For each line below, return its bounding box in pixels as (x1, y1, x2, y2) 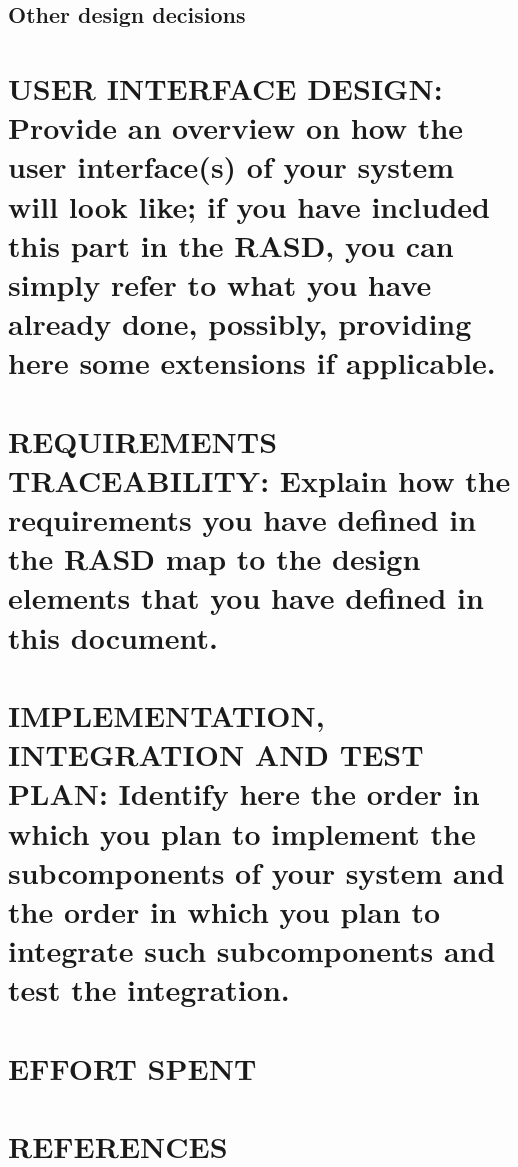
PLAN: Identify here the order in (8, 773, 480, 814)
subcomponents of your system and (8, 851, 505, 892)
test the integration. (8, 969, 290, 1010)
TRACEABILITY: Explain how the (8, 459, 511, 500)
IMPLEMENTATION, (8, 694, 325, 735)
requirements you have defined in (8, 499, 477, 540)
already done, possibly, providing (8, 303, 472, 344)
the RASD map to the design (8, 538, 421, 579)
